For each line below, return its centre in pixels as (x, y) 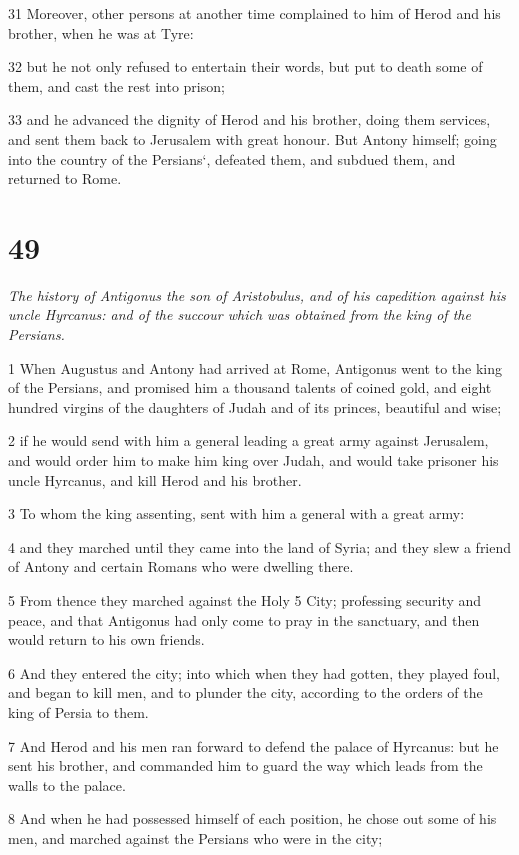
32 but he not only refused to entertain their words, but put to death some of (245, 66)
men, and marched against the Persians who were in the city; (195, 837)
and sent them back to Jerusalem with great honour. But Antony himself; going (252, 138)
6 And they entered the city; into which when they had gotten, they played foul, (254, 672)
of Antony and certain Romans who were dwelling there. (181, 566)
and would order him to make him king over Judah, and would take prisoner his (253, 460)
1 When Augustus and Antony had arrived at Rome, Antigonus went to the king (255, 367)
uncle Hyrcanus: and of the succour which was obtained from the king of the (239, 314)
